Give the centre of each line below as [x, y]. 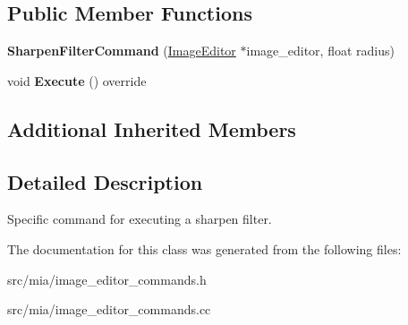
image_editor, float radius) [320, 51]
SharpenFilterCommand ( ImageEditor [122, 51]
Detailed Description [105, 181]
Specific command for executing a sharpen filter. [140, 219]
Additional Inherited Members [152, 128]
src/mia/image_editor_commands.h [107, 279]
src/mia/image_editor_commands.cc [109, 309]
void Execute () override [77, 80]
